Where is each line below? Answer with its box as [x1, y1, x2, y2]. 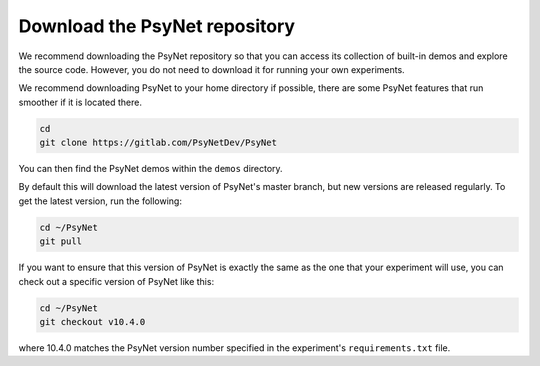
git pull [39, 236, 83, 247]
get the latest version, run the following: [18, 195, 182, 207]
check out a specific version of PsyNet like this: [18, 275, 215, 287]
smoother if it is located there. [18, 96, 142, 108]
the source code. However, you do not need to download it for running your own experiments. [18, 63, 405, 75]
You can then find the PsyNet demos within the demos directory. [18, 163, 284, 175]
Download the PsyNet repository [18, 15, 295, 37]
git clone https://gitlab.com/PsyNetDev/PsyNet [39, 137, 277, 149]
